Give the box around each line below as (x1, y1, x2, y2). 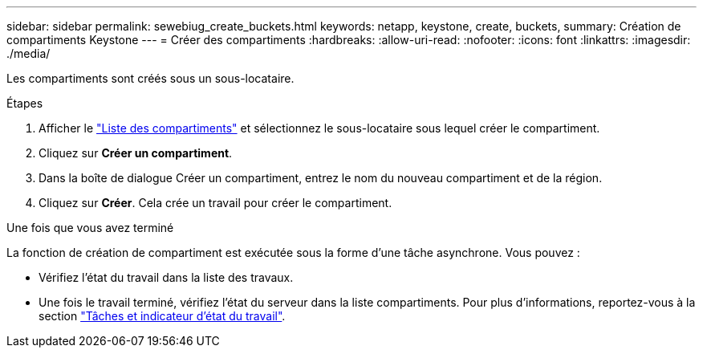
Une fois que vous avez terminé (6, 221, 174, 234)
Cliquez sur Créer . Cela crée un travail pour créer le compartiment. (39, 196, 392, 210)
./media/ (6, 47, 51, 60)
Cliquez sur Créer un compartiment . (39, 146, 233, 160)
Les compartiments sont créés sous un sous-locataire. (6, 71, 295, 85)
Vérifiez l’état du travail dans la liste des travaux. (39, 271, 294, 284)
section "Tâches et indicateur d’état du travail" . (39, 309, 286, 323)
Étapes (6, 96, 43, 110)
